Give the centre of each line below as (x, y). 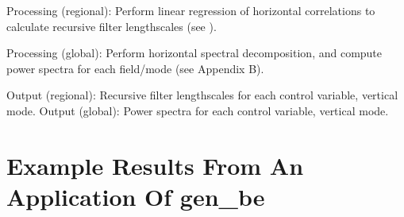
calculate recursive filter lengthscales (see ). (112, 26)
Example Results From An (155, 165)
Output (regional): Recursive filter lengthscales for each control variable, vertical (202, 95)
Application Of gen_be (136, 196)
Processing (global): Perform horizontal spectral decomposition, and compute (194, 53)
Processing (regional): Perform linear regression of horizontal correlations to (191, 10)
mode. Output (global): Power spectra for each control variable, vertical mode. (198, 110)
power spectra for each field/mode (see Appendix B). (135, 68)
